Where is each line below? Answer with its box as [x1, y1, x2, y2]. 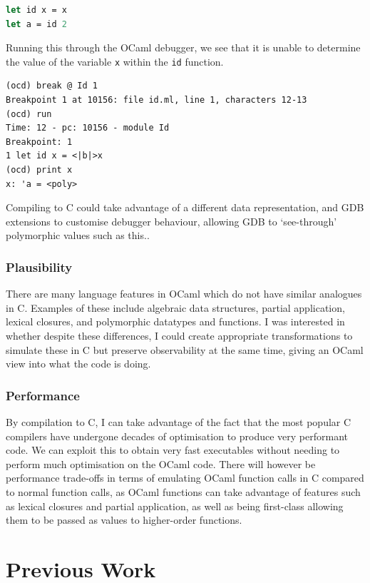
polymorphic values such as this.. [6, 228, 150, 243]
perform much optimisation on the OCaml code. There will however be [6, 456, 316, 471]
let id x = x [6, 5, 67, 15]
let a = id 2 [6, 19, 67, 29]
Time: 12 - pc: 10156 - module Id [6, 123, 170, 133]
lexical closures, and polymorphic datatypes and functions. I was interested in [6, 314, 345, 329]
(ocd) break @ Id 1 [6, 81, 98, 91]
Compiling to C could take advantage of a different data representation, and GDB [6, 200, 364, 215]
